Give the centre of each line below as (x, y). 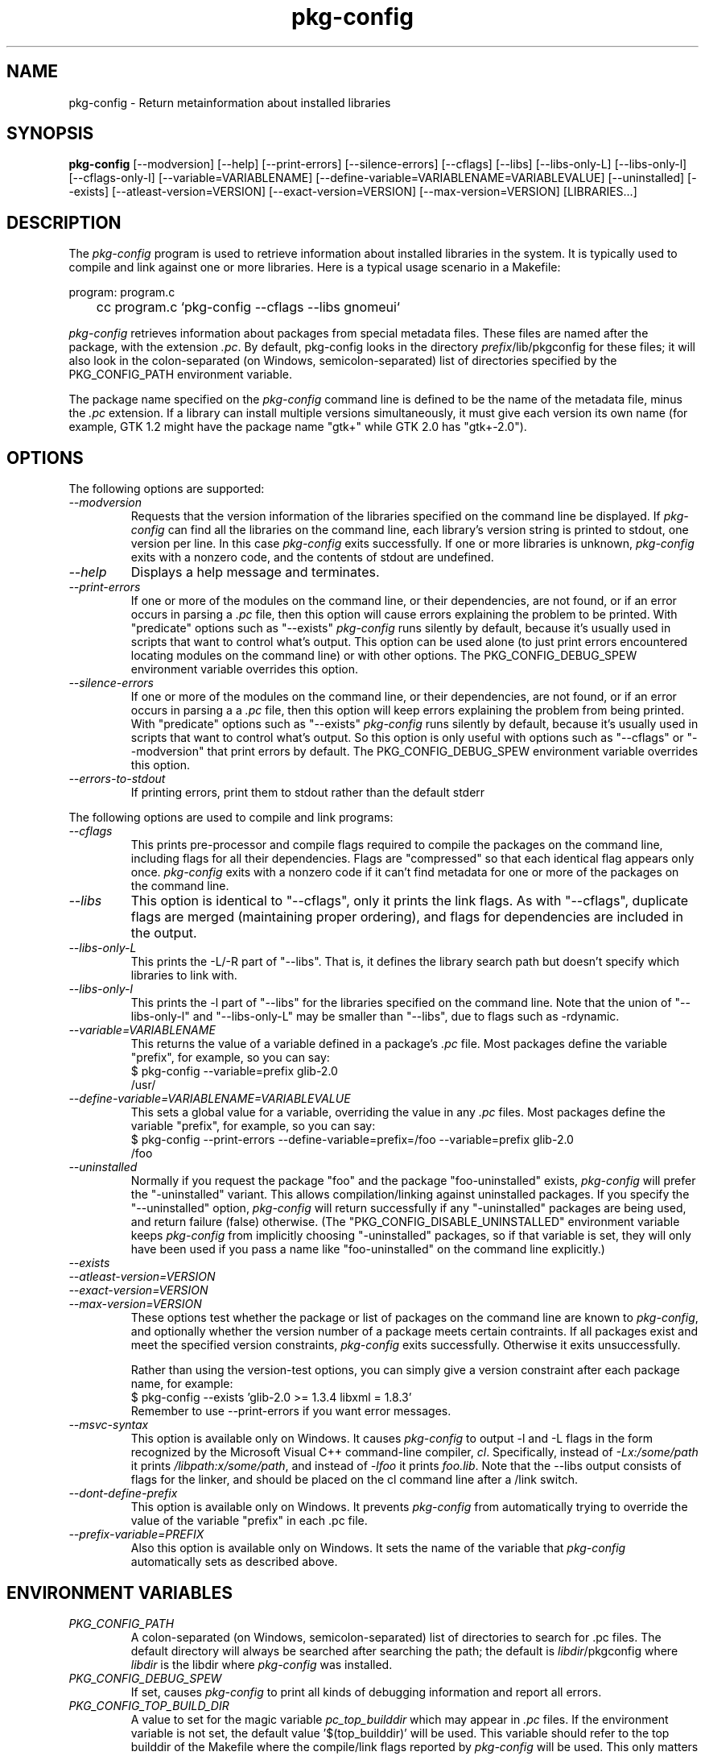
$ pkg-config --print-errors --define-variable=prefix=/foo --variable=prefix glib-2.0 (352, 1140)
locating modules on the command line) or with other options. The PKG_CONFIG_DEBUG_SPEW (384, 656)
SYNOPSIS (50, 134)
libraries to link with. (184, 975)
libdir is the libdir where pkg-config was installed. (262, 1664)
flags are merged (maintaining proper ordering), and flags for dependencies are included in (407, 917)
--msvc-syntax (109, 1425)
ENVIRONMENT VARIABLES (120, 1592)
